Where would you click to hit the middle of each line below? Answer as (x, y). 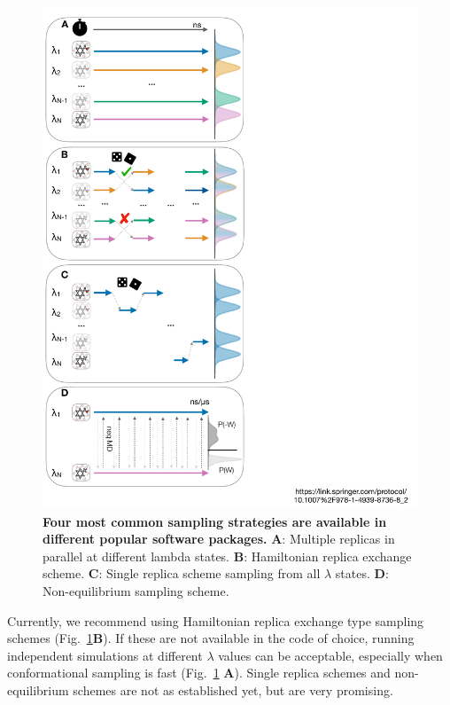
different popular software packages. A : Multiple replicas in (219, 539)
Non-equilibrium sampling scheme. (136, 591)
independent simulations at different (105, 655)
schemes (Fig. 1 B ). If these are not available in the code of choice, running (211, 638)
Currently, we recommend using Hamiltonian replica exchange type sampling (216, 620)
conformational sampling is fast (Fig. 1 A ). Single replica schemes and (199, 673)
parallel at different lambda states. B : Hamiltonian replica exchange (227, 556)
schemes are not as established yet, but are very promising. (233, 690)
